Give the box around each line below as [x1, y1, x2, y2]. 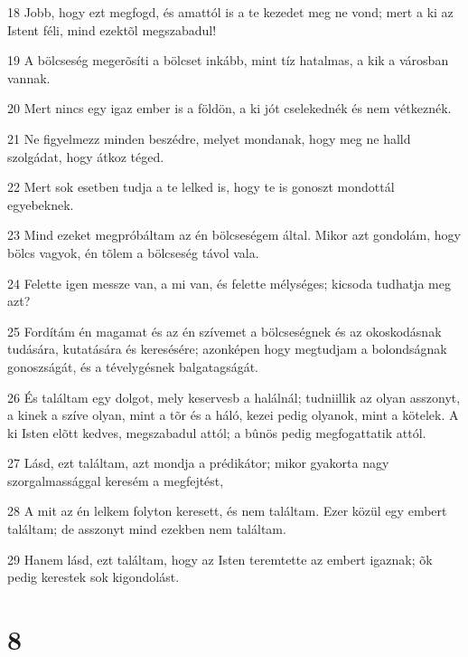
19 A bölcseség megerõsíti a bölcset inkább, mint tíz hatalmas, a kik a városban [7, 51, 449, 70]
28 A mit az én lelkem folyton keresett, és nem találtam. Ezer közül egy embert [7, 501, 447, 520]
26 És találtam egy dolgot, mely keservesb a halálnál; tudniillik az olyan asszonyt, [7, 387, 461, 406]
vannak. [7, 68, 51, 87]
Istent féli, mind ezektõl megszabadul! [7, 20, 217, 39]
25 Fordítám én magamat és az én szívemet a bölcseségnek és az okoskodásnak [7, 321, 442, 340]
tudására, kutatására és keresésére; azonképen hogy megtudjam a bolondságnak [7, 339, 447, 358]
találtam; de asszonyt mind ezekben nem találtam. [7, 519, 286, 538]
